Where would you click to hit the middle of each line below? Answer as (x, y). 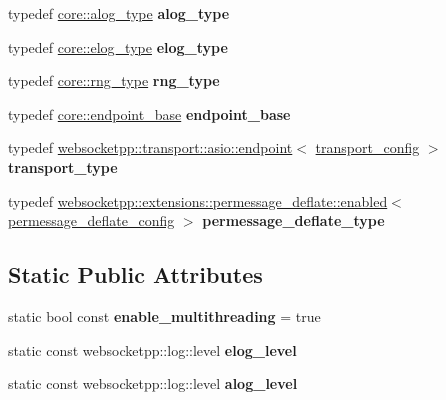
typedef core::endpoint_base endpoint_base (149, 113)
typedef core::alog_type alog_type (119, 13)
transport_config (367, 147)
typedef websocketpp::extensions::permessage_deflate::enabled (198, 200)
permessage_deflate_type (293, 220)
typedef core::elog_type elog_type (118, 46)
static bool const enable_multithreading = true (164, 315)
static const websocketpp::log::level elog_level (152, 349)
